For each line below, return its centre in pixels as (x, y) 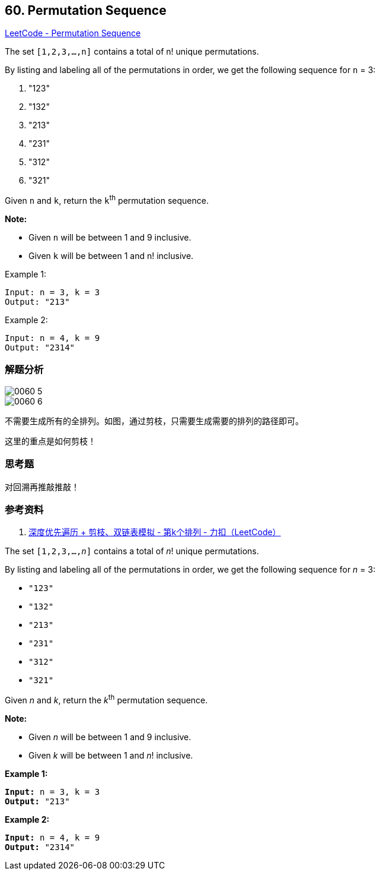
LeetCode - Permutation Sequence (73, 33)
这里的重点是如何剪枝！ (50, 441)
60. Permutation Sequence (86, 10)
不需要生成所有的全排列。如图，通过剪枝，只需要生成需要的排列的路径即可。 (154, 421)
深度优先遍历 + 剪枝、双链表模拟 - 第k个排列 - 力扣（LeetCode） (155, 532)
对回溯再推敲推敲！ (42, 487)
